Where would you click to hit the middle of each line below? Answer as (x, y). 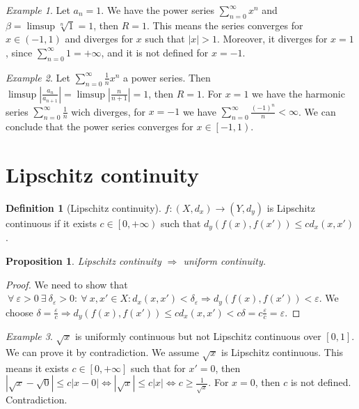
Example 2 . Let (38, 77)
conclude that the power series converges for (99, 126)
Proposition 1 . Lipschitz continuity (83, 261)
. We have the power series (158, 10)
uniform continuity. (225, 261)
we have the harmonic (298, 93)
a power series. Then (167, 77)
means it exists (37, 368)
